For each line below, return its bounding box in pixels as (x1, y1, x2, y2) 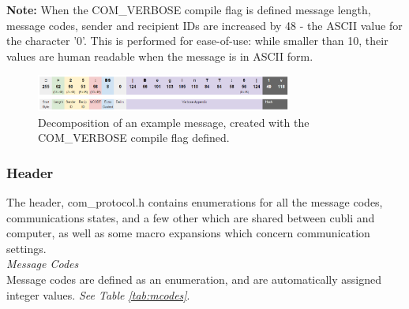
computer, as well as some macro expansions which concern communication (6, 225, 370, 241)
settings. (6, 240, 47, 256)
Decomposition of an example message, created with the (38, 114, 310, 130)
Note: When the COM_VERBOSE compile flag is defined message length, (6, 2, 371, 17)
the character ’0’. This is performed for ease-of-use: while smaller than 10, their (6, 32, 388, 49)
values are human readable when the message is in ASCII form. (6, 47, 313, 64)
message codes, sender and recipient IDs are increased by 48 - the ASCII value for (6, 17, 403, 33)
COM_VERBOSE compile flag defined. (38, 129, 230, 146)
